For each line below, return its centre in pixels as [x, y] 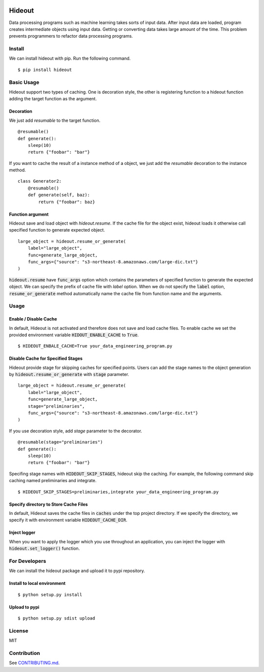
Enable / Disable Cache [33, 319]
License [19, 630]
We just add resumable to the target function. [55, 120]
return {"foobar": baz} [67, 202]
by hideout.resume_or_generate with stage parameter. [69, 374]
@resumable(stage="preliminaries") [60, 442]
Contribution [24, 653]
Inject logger [22, 533]
